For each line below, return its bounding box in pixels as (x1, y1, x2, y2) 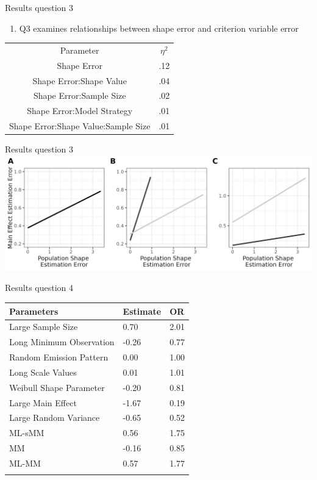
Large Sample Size (9, 320, 78, 333)
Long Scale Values (9, 365, 77, 378)
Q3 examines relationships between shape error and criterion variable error (19, 21, 299, 34)
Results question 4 (5, 281, 74, 294)
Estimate (123, 304, 162, 317)
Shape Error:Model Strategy (27, 104, 133, 117)
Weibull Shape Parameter (9, 381, 105, 393)
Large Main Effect (9, 396, 77, 409)
